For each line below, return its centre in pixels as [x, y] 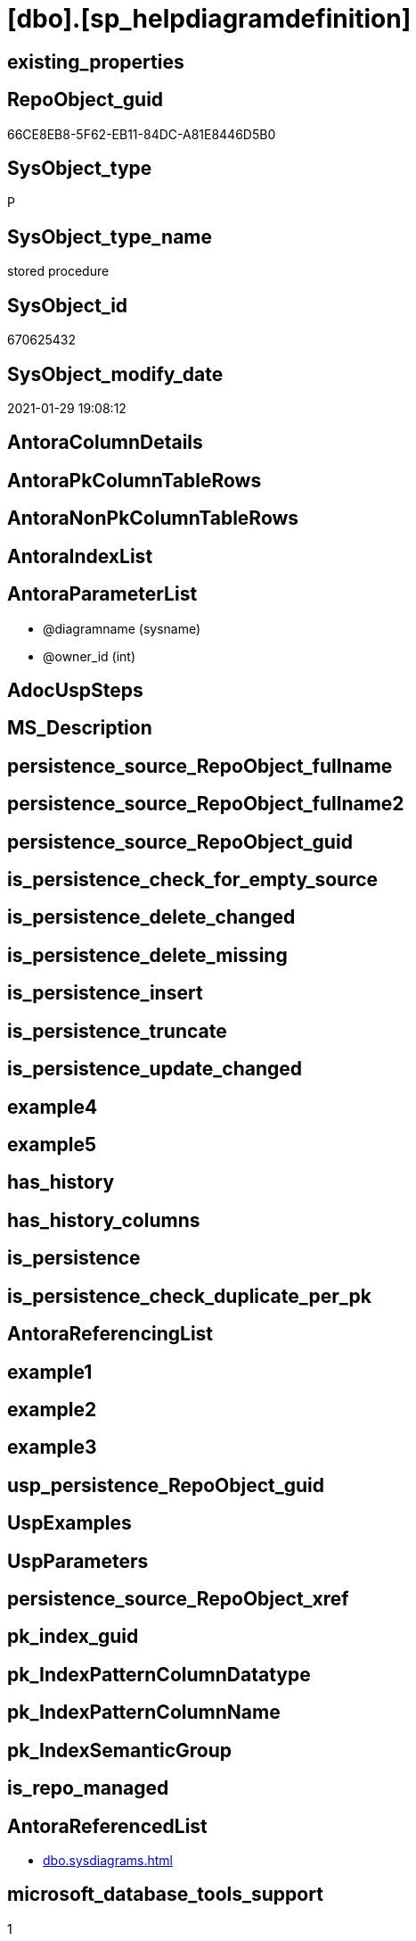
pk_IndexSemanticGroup [120, 1750]
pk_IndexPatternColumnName [144, 1713]
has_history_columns [104, 1220]
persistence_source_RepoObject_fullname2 [206, 804]
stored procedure [58, 271]
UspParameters [78, 1561]
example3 [52, 1447]
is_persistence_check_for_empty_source [193, 880]
